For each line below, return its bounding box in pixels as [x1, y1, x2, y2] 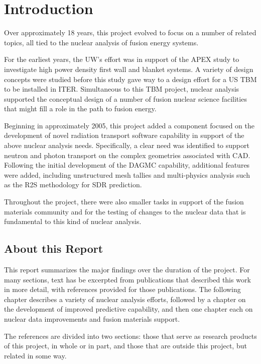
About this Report [4, 241, 103, 256]
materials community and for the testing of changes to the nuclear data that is [4, 206, 246, 216]
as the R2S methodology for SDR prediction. [4, 179, 142, 190]
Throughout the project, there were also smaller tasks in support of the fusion [4, 196, 244, 207]
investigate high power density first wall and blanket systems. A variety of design [4, 63, 253, 74]
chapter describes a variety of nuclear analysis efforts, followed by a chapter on [4, 294, 246, 304]
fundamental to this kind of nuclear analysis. [4, 216, 142, 227]
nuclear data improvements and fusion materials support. [4, 313, 180, 324]
